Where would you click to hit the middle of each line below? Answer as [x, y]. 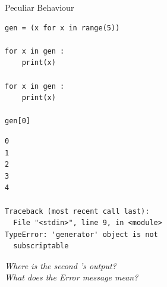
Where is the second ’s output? [61, 265]
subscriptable [41, 246]
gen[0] [18, 121]
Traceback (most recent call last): [77, 211]
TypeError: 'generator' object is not [81, 234]
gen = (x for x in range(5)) [62, 28]
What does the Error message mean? [72, 277]
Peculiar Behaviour [40, 7]
